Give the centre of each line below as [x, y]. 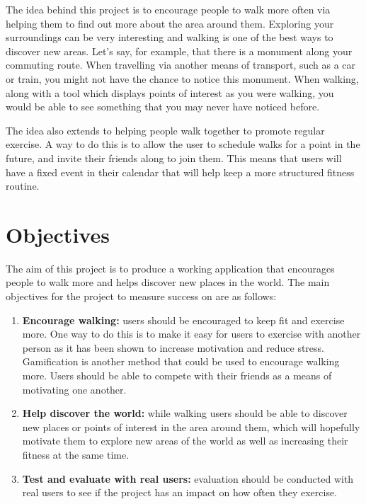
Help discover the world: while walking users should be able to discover [185, 413]
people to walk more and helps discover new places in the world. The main [168, 282]
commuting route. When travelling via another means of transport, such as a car [181, 65]
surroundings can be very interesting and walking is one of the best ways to [170, 37]
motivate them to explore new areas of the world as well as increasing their [185, 441]
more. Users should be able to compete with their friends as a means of [177, 375]
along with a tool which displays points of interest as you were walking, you [170, 92]
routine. [23, 186]
